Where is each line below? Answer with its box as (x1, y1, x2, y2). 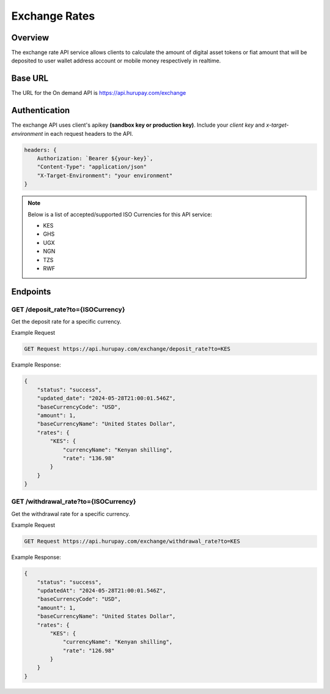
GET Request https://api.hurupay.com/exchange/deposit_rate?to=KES (24, 346, 231, 353)
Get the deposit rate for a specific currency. (11, 318, 122, 326)
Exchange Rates (11, 9, 95, 23)
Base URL (11, 73, 49, 84)
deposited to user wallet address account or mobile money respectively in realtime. (11, 57, 221, 64)
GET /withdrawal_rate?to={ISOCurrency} (11, 498, 137, 506)
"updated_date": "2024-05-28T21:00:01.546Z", (37, 395, 176, 402)
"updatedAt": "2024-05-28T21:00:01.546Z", (37, 587, 166, 594)
